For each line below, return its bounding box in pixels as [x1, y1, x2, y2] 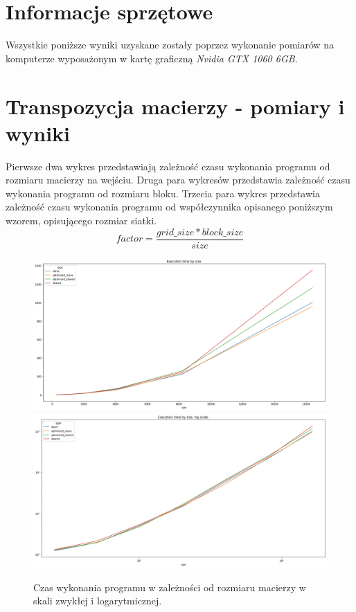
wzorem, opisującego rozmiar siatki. [6, 213, 157, 227]
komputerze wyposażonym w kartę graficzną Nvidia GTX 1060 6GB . [6, 51, 298, 65]
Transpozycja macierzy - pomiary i [6, 91, 345, 120]
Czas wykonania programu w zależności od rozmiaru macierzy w [33, 579, 306, 594]
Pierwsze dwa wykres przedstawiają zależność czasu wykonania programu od [6, 159, 330, 173]
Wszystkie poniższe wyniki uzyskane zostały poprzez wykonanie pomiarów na [6, 37, 335, 52]
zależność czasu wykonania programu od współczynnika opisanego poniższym [6, 199, 333, 214]
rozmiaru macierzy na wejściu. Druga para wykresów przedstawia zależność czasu [6, 172, 350, 187]
